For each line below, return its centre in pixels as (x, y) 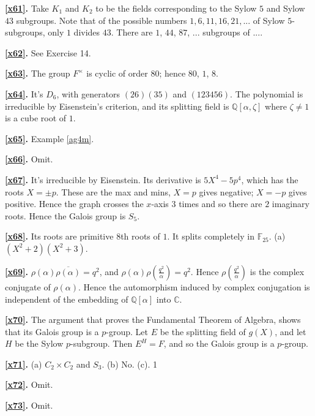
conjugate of (28, 286)
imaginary (291, 204)
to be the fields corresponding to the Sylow (176, 8)
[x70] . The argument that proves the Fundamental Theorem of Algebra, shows (153, 320)
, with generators (88, 93)
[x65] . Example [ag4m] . (50, 138)
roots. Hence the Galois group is (65, 215)
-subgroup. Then (101, 343)
